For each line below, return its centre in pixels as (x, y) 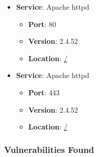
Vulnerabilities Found (49, 149)
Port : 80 (42, 24)
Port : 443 (44, 92)
